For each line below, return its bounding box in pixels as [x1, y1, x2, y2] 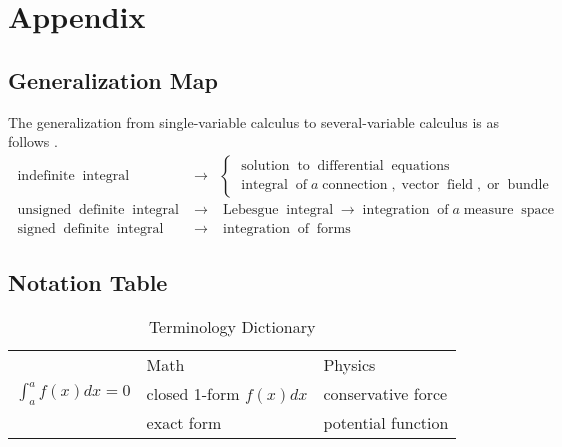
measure [463, 202, 514, 217]
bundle [507, 178, 549, 193]
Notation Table [8, 267, 168, 298]
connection [322, 178, 388, 193]
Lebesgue [223, 202, 279, 217]
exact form [146, 411, 222, 435]
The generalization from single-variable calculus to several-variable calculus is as [8, 111, 500, 132]
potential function [323, 411, 449, 435]
